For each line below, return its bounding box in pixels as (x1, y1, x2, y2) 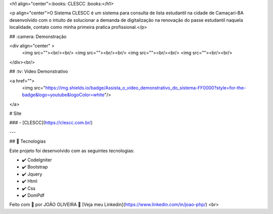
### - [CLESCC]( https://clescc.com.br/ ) (9, 119, 93, 126)
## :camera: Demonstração (9, 33, 67, 39)
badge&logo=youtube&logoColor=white (22, 92, 105, 98)
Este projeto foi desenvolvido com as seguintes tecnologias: (9, 147, 135, 154)
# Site (9, 110, 22, 116)
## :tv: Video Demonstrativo (9, 68, 68, 74)
